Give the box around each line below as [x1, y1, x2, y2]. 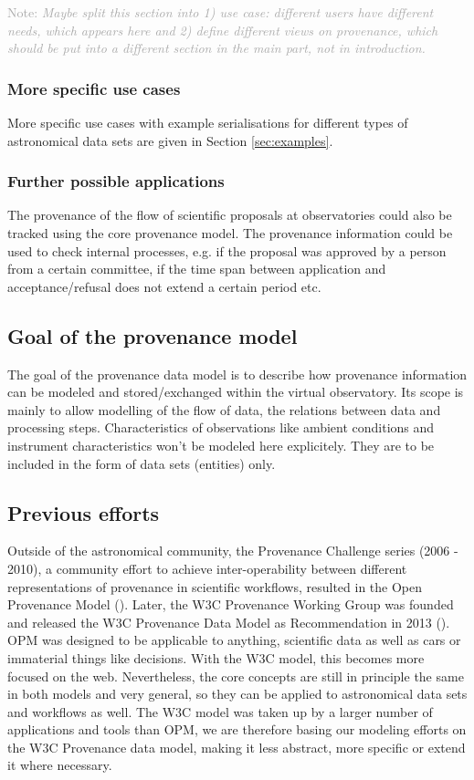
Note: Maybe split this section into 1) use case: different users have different [7, 3, 434, 21]
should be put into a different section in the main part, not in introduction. [7, 38, 426, 57]
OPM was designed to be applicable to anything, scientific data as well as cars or [7, 630, 461, 650]
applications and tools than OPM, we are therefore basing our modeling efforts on [7, 720, 467, 739]
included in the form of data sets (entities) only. [7, 453, 276, 473]
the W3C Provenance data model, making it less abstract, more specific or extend [7, 737, 466, 756]
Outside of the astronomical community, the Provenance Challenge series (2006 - [7, 541, 458, 560]
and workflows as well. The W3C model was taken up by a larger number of [7, 702, 433, 721]
